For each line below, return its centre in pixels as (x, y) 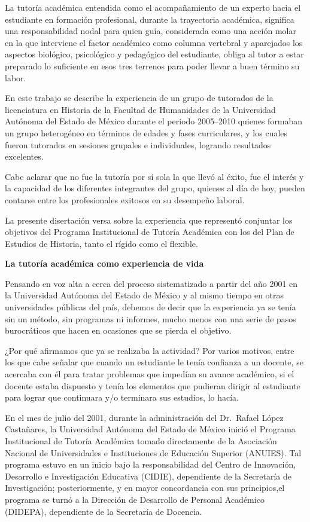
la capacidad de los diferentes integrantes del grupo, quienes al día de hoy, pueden (155, 188)
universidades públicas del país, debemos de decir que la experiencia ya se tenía (151, 307)
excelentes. (24, 156)
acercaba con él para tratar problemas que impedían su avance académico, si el (150, 374)
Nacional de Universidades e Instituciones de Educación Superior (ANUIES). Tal (153, 452)
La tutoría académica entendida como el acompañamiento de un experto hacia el (153, 7)
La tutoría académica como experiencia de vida (104, 263)
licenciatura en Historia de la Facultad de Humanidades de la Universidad (140, 109)
